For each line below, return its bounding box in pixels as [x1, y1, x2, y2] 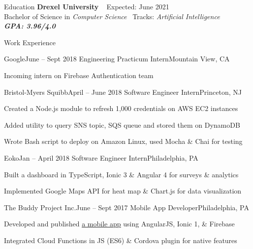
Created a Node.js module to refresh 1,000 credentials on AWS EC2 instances [4, 103, 238, 113]
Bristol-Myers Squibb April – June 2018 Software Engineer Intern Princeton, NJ [4, 86, 242, 97]
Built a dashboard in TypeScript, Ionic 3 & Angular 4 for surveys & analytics [4, 169, 239, 179]
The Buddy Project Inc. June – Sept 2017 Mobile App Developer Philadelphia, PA [4, 202, 249, 212]
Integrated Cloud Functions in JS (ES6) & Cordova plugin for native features [4, 235, 237, 245]
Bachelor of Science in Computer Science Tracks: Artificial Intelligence [4, 11, 220, 21]
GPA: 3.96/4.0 [4, 21, 56, 31]
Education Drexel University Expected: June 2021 [4, 1, 169, 11]
